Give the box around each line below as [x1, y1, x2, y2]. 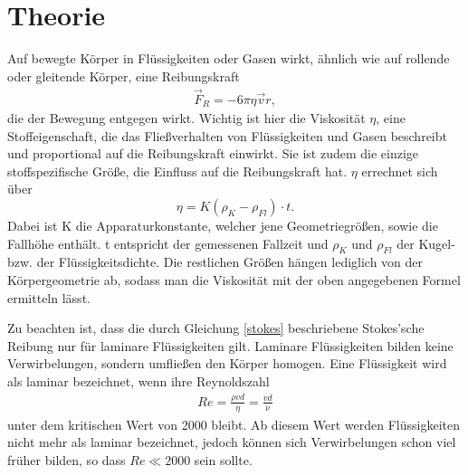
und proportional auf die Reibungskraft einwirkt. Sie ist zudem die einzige [7, 144, 419, 163]
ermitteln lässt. [7, 288, 91, 307]
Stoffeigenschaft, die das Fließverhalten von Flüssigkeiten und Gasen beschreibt [7, 126, 447, 145]
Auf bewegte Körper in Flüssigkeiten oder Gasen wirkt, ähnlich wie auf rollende [7, 49, 450, 68]
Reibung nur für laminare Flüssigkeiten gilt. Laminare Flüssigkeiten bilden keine [7, 336, 454, 355]
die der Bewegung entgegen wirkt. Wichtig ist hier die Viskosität [7, 109, 366, 128]
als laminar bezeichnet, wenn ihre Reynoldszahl [7, 371, 270, 390]
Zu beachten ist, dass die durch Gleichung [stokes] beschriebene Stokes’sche [7, 318, 425, 337]
